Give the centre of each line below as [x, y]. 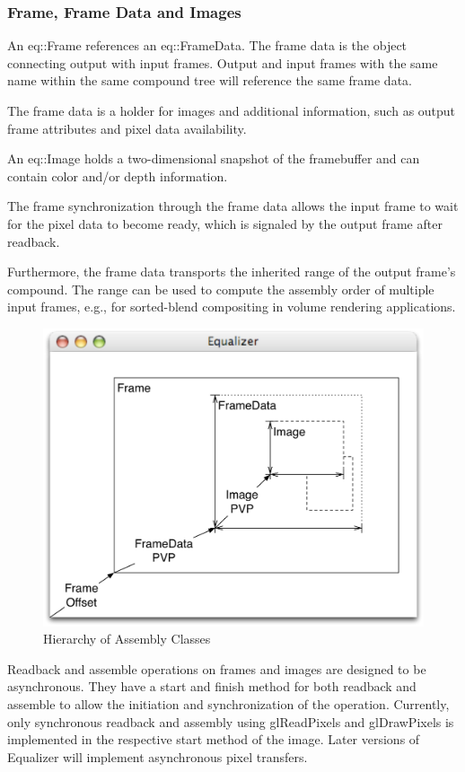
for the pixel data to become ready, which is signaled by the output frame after [225, 223]
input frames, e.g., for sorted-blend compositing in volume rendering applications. [232, 307]
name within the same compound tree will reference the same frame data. [210, 80]
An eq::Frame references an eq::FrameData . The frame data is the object [207, 45]
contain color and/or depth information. [118, 175]
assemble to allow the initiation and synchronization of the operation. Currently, [228, 703]
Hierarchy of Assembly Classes [127, 639]
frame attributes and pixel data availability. [127, 128]
